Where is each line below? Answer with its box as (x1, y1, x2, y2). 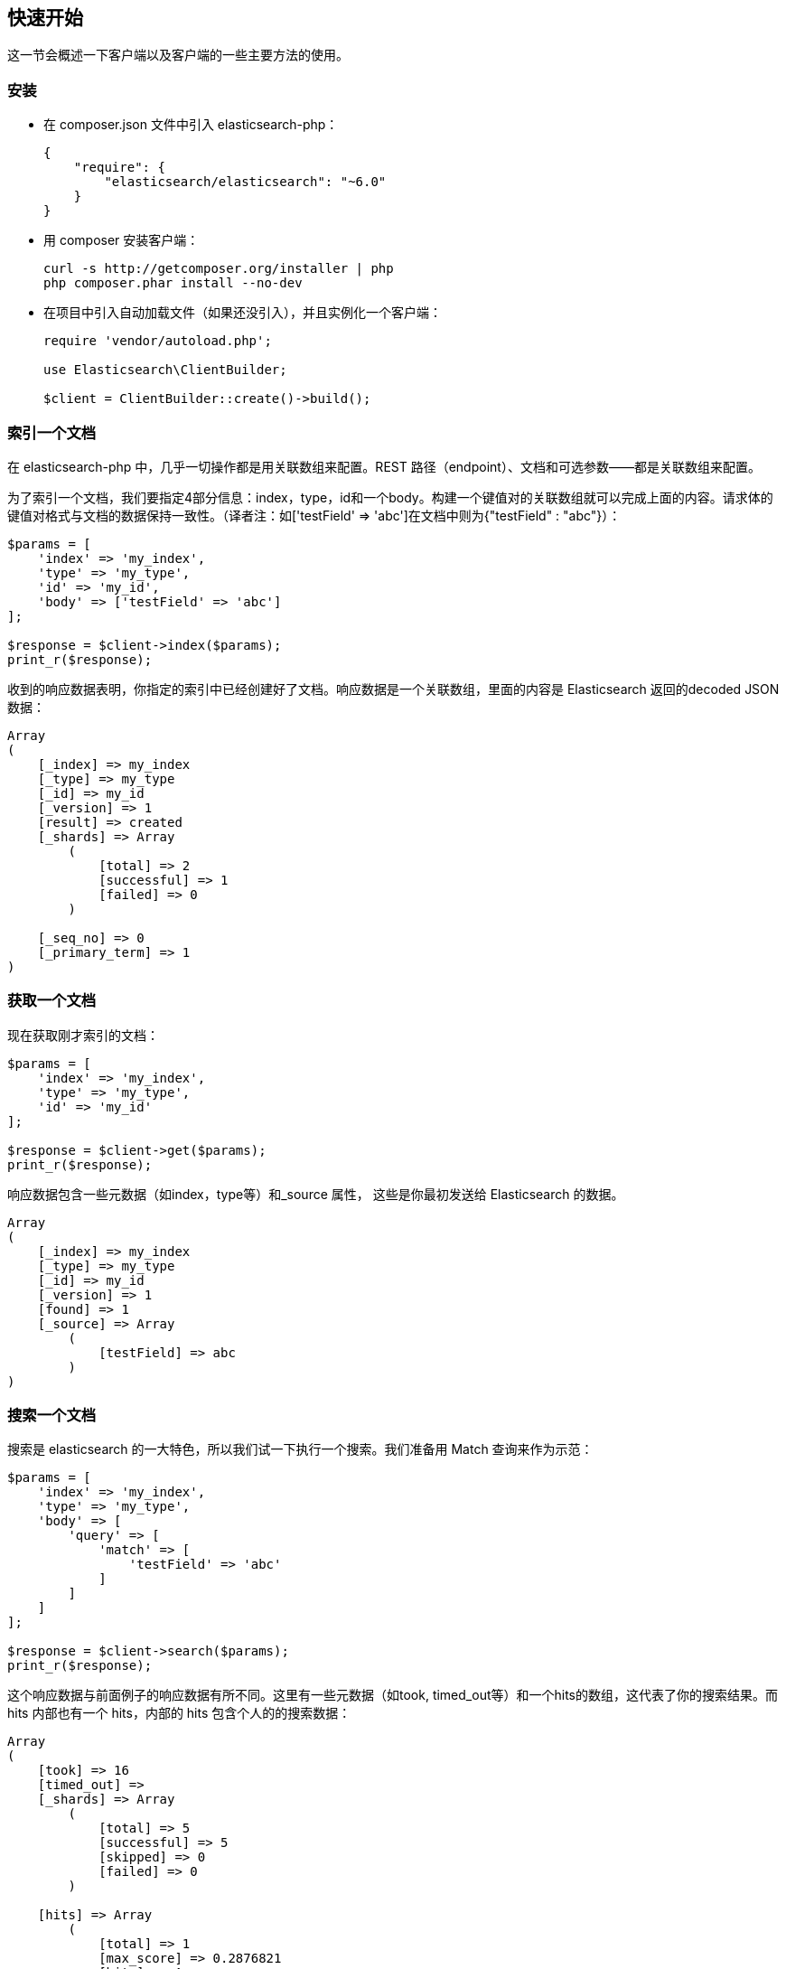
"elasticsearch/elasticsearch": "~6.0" (104, 174, 387, 190)
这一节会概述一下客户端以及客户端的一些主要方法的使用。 (7, 47, 349, 63)
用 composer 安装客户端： (43, 232, 200, 248)
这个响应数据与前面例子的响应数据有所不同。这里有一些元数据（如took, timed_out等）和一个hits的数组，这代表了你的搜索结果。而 (7, 1687, 778, 1703)
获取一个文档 (7, 991, 97, 1010)
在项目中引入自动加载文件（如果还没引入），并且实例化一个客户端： (43, 305, 442, 321)
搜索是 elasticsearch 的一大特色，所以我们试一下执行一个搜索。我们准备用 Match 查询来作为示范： (7, 1441, 594, 1458)
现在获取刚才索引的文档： (7, 1027, 159, 1043)
